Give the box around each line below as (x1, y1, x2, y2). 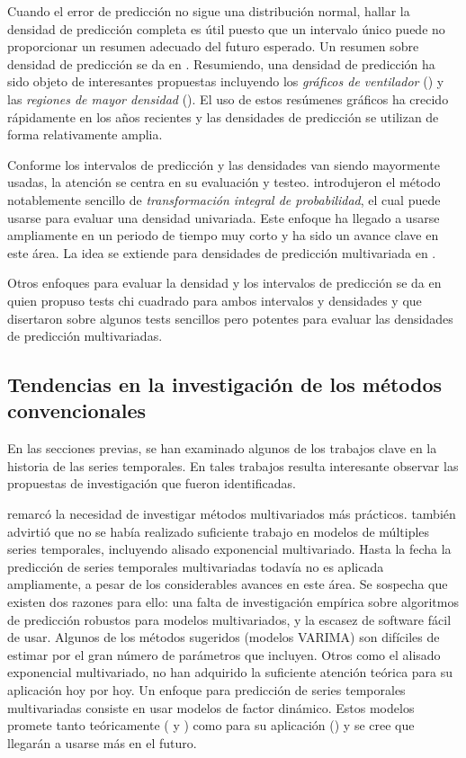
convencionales (7, 397, 147, 424)
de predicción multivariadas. (7, 326, 163, 345)
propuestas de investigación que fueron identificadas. (7, 474, 296, 493)
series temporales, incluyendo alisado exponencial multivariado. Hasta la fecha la (7, 540, 452, 558)
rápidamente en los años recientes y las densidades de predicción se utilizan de (7, 107, 439, 126)
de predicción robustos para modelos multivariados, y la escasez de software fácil (7, 610, 452, 629)
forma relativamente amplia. (7, 125, 163, 144)
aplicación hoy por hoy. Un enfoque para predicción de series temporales (7, 681, 406, 699)
